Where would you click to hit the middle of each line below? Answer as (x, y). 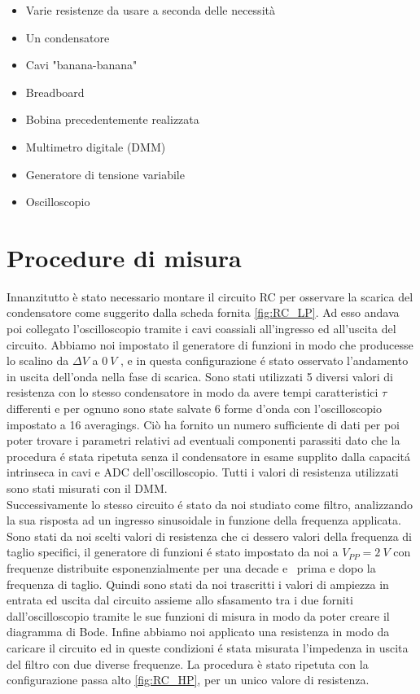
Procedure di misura (124, 257)
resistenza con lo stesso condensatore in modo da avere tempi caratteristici (192, 392)
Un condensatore (68, 37)
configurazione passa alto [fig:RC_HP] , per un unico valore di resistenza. (188, 680)
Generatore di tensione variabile (105, 174)
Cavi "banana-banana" (81, 65)
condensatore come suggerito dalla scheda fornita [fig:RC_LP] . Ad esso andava (203, 312)
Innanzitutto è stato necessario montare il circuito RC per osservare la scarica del (210, 296)
